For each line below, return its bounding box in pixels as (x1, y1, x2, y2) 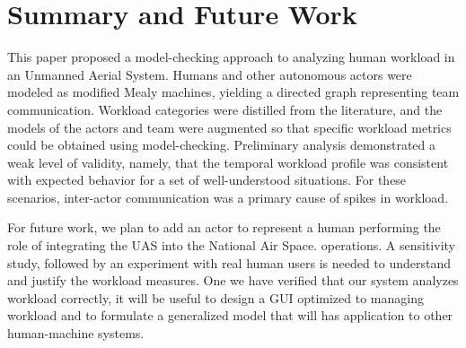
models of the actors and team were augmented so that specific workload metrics (7, 117, 452, 136)
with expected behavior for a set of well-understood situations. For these (7, 170, 407, 189)
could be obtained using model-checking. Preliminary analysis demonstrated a (7, 135, 436, 154)
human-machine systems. (7, 324, 145, 343)
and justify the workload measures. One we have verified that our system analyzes (7, 271, 459, 290)
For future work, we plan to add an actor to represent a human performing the (7, 218, 441, 237)
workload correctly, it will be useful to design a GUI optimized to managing (7, 288, 424, 307)
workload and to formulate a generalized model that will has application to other (7, 306, 453, 325)
